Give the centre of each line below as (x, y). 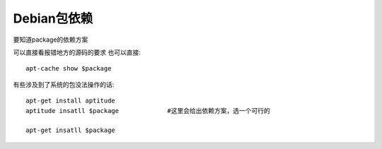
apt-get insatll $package (71, 130)
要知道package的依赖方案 (51, 40)
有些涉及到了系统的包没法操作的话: (64, 84)
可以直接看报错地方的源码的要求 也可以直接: (77, 52)
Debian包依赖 (53, 18)
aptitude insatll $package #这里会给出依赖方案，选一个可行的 (148, 111)
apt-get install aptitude (71, 101)
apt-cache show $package (69, 68)
